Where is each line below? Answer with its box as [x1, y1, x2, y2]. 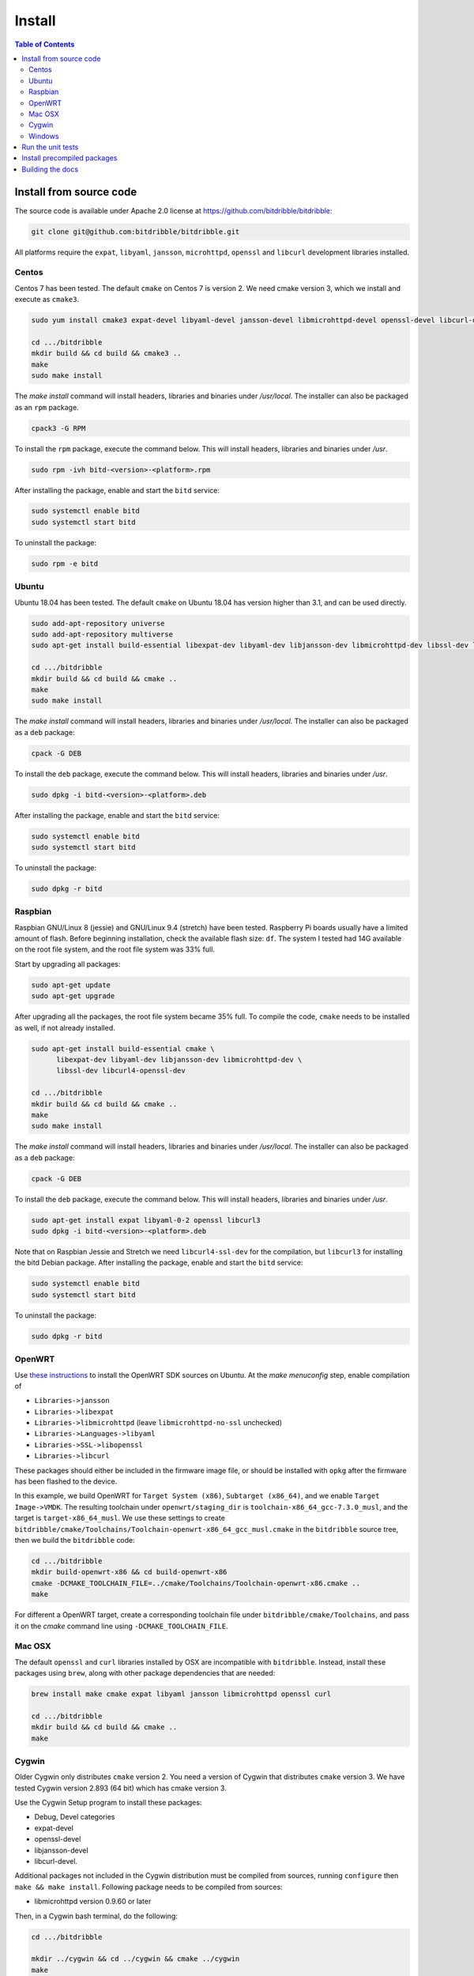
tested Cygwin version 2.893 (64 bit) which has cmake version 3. [14, 1783, 227, 1793]
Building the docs [21, 164, 79, 174]
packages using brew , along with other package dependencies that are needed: [14, 1669, 276, 1678]
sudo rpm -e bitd [31, 559, 99, 568]
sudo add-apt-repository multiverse [31, 629, 174, 639]
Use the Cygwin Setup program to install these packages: [14, 1798, 202, 1808]
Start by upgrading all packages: [14, 959, 121, 968]
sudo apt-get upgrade [31, 992, 115, 1001]
